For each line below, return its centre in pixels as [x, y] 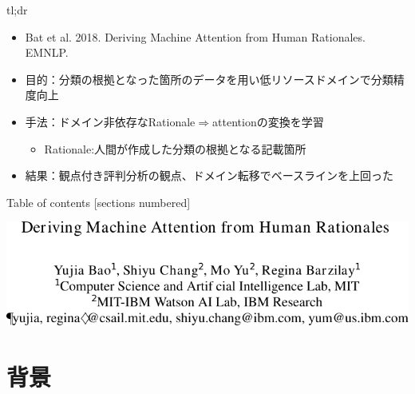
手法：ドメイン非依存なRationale [110, 121]
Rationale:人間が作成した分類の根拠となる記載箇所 [175, 148]
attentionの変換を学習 [268, 121]
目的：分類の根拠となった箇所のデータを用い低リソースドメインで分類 [209, 79]
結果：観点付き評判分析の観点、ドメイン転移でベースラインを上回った [209, 175]
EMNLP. [47, 52]
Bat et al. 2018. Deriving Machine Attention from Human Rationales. [195, 36]
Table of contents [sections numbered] [99, 202]
